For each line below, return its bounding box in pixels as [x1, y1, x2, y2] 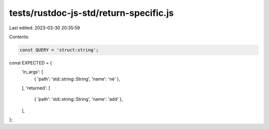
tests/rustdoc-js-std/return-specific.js [9, 7, 174, 18]
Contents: [9, 34, 29, 40]
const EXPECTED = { [9, 60, 52, 65]
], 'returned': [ [21, 85, 51, 91]
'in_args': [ [21, 69, 43, 75]
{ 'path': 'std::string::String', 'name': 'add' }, [34, 96, 123, 102]
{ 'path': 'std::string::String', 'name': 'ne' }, [34, 76, 121, 82]
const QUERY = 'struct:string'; [19, 47, 99, 53]
